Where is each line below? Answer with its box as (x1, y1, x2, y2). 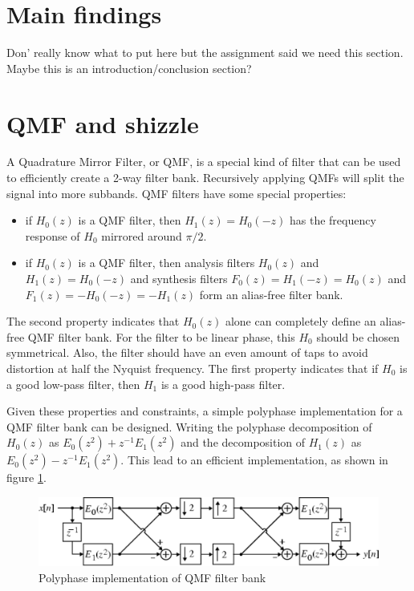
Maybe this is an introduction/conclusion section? (6, 59, 252, 76)
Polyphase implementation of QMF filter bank (39, 569, 266, 586)
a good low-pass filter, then (6, 375, 140, 392)
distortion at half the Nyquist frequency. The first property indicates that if (6, 359, 379, 376)
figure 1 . (6, 469, 47, 486)
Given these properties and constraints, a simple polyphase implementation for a (6, 403, 403, 419)
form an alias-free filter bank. (199, 285, 343, 302)
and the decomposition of (181, 434, 306, 451)
